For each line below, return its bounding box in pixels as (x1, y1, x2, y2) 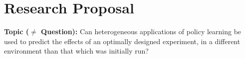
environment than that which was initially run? (4, 46, 149, 56)
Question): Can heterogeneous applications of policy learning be (41, 26, 242, 37)
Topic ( (4, 26, 29, 37)
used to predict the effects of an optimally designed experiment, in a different (4, 36, 241, 46)
